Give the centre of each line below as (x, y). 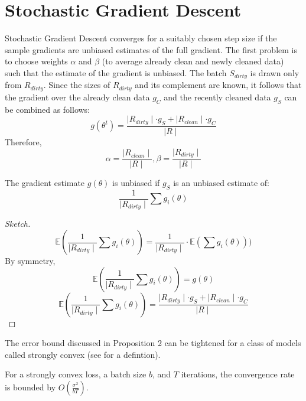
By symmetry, (30, 261)
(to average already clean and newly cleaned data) (193, 61)
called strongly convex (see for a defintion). (83, 354)
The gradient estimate (45, 183)
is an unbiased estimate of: (221, 183)
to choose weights (36, 61)
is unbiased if (136, 183)
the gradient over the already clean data (77, 97)
